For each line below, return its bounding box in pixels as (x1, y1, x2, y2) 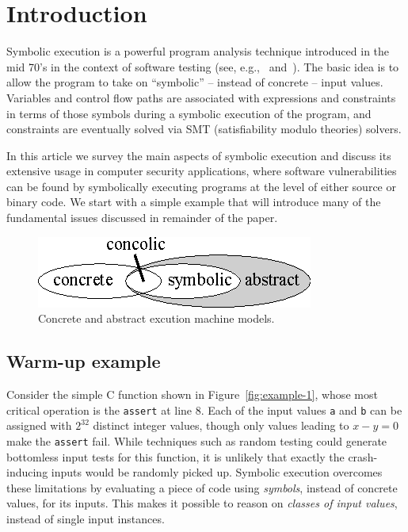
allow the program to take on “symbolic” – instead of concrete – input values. (6, 74, 383, 90)
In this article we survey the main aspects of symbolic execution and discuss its (6, 147, 391, 163)
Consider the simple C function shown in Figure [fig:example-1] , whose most (6, 386, 378, 403)
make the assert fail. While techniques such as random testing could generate (6, 432, 387, 449)
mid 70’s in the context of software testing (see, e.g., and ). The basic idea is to (6, 58, 399, 75)
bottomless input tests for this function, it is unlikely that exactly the (6, 448, 345, 465)
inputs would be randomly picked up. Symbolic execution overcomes (51, 464, 383, 480)
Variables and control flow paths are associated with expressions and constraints (6, 89, 396, 105)
